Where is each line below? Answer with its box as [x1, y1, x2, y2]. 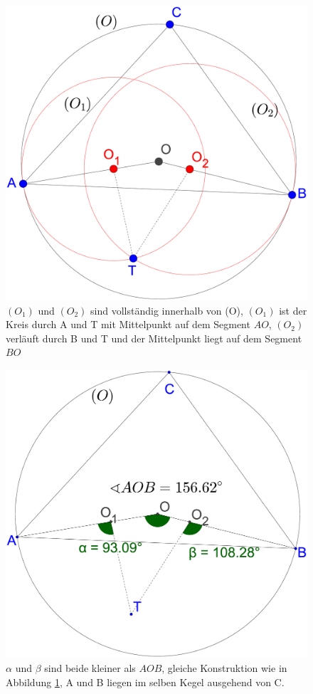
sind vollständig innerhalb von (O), [90, 303, 243, 317]
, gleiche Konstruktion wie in [161, 660, 287, 675]
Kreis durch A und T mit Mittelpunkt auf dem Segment [6, 317, 250, 332]
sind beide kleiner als [44, 660, 136, 675]
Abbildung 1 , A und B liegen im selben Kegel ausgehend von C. [6, 674, 285, 689]
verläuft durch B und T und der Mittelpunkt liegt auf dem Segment [6, 330, 302, 345]
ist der [279, 303, 307, 317]
